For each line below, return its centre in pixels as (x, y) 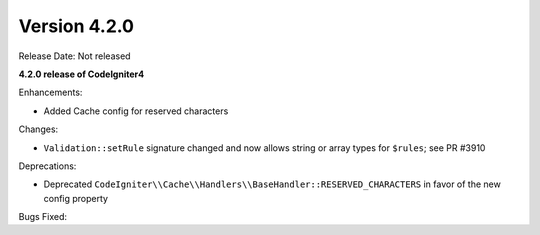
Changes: (38, 129)
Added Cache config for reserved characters (136, 111)
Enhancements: (50, 92)
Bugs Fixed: (43, 217)
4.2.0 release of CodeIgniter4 (81, 74)
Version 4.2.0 (76, 26)
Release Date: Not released (74, 56)
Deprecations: (47, 166)
